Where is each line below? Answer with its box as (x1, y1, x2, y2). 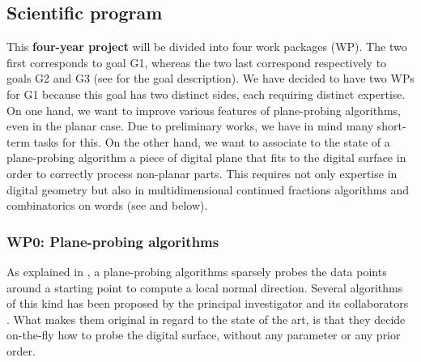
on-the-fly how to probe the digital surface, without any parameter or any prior (6, 326, 401, 343)
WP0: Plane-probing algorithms (6, 231, 219, 251)
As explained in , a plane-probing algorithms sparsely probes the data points (6, 262, 387, 279)
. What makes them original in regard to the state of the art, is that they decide (6, 310, 406, 327)
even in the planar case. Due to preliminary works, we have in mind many (6, 117, 374, 134)
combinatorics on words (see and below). (6, 197, 208, 214)
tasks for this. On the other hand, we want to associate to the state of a (33, 133, 390, 150)
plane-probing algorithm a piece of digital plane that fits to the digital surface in (6, 149, 406, 166)
